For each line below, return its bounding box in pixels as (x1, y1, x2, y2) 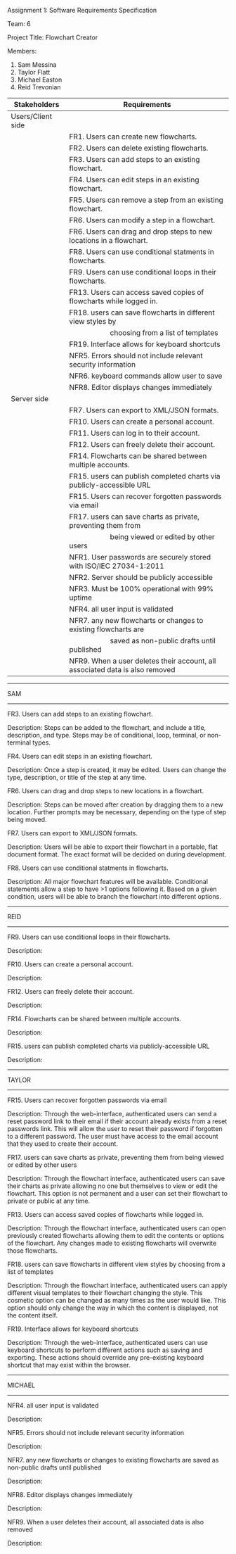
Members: (7, 47, 37, 55)
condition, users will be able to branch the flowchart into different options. (7, 892, 221, 900)
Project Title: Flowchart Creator (7, 33, 98, 42)
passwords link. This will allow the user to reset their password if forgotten (7, 1125, 223, 1132)
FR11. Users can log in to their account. (69, 429, 200, 438)
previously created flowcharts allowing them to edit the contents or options (7, 1232, 225, 1239)
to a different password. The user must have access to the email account (7, 1132, 219, 1140)
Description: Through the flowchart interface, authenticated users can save (7, 1175, 225, 1182)
